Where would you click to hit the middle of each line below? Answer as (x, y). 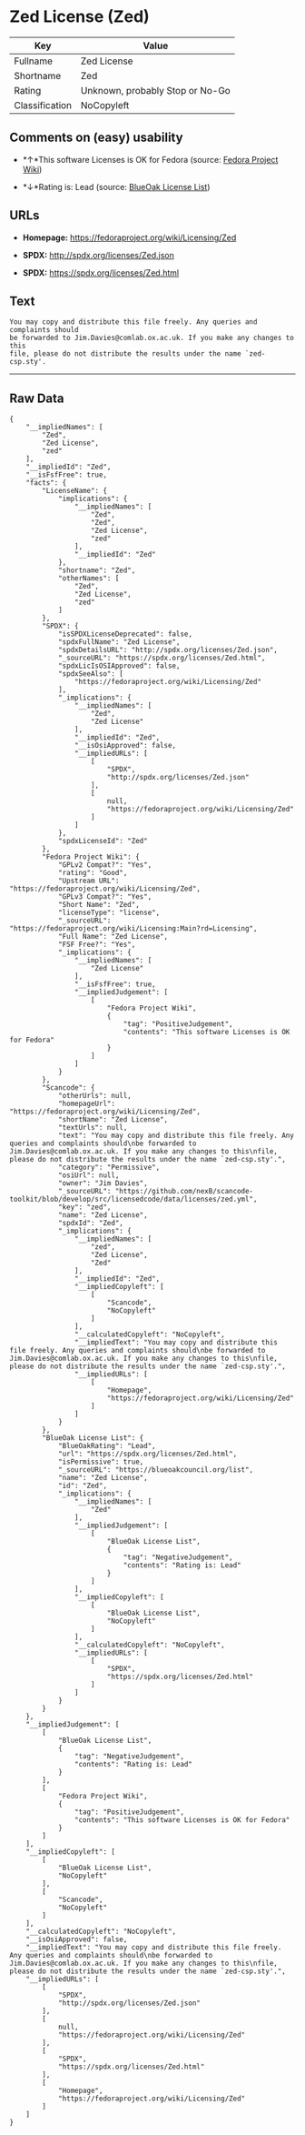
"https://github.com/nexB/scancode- (184, 1192)
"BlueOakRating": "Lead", (107, 1446)
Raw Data (37, 398)
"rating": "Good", (93, 873)
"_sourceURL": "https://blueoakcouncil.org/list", (156, 1470)
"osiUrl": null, (89, 1175)
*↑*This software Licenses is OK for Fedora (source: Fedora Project (150, 159)
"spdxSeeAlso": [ (91, 674)
